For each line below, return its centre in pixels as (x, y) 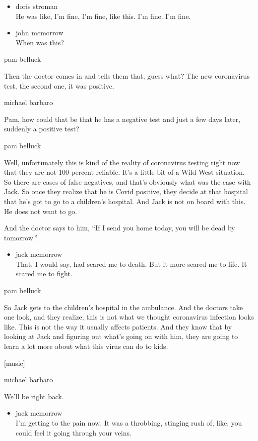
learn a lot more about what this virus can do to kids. (86, 346)
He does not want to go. (41, 211)
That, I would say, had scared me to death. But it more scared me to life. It (131, 264)
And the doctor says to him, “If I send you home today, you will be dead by (120, 228)
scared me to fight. (44, 274)
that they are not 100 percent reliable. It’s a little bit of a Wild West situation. (124, 172)
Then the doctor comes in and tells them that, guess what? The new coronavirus (127, 75)
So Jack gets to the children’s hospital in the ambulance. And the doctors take (124, 307)
